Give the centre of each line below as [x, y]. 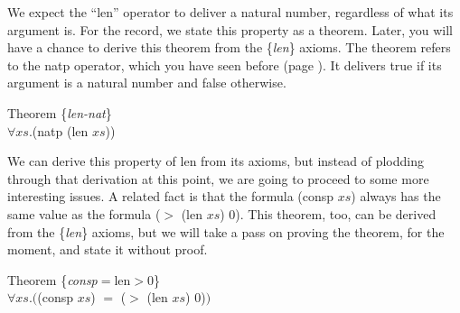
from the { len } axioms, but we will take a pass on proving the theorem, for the [226, 231]
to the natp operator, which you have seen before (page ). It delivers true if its [225, 64]
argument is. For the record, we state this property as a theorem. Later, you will [230, 29]
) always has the [396, 196]
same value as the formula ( [84, 213]
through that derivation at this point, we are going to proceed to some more [218, 178]
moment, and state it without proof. [108, 249]
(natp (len [60, 130]
